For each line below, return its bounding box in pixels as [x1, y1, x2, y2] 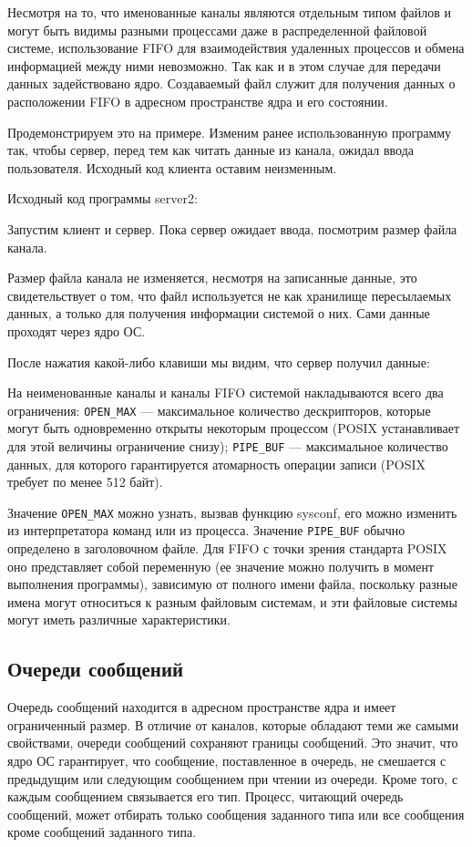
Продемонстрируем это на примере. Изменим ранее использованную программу [7, 122, 452, 141]
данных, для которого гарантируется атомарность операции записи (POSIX [7, 454, 426, 473]
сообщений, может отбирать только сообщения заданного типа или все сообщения [7, 804, 465, 823]
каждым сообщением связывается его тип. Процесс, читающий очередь [7, 787, 404, 806]
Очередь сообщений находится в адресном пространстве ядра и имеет [7, 697, 396, 717]
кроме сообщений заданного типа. [7, 822, 197, 842]
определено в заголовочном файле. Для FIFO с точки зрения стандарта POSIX [7, 539, 447, 558]
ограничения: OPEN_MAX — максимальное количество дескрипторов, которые [7, 400, 431, 419]
